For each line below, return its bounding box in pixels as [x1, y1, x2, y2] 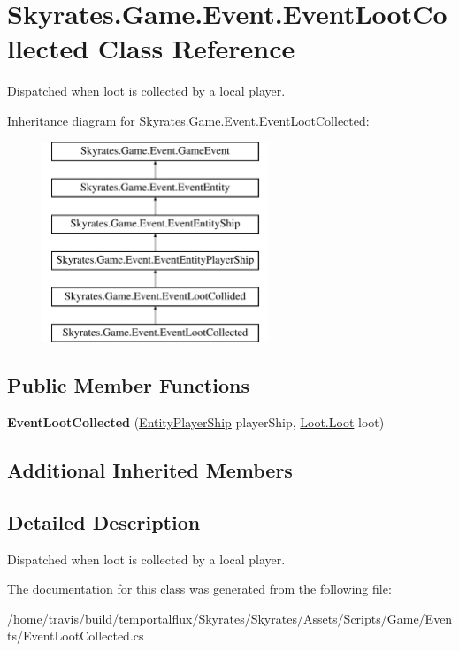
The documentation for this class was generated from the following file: [7, 579, 392, 598]
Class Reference [97, 30, 295, 66]
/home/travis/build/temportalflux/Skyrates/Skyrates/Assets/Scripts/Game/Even [7, 609, 453, 627]
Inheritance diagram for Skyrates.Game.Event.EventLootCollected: [7, 111, 370, 129]
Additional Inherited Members [7, 456, 293, 484]
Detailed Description [7, 508, 201, 535]
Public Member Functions [7, 371, 249, 399]
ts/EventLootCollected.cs [7, 626, 144, 645]
